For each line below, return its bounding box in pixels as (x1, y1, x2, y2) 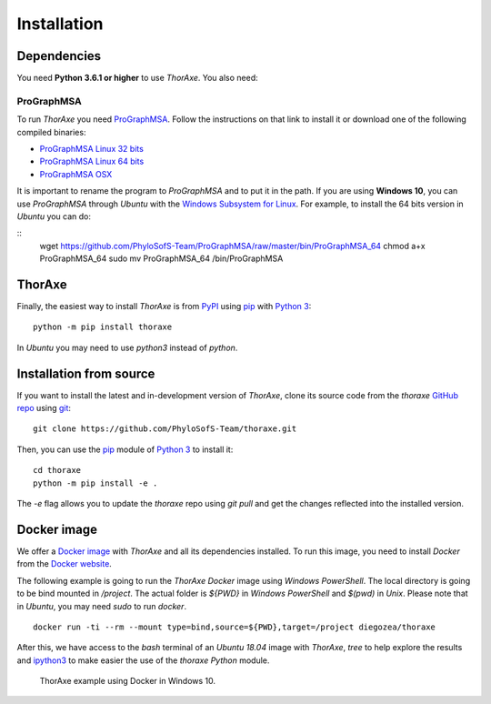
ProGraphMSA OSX (39, 168, 113, 179)
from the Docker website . (16, 558, 113, 569)
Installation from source (16, 366, 155, 381)
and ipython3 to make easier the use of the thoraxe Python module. (16, 655, 270, 666)
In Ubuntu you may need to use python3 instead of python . (16, 342, 238, 353)
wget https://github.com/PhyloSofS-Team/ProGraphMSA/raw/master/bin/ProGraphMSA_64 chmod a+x (39, 240, 426, 251)
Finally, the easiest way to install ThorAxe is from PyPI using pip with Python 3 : (16, 301, 312, 312)
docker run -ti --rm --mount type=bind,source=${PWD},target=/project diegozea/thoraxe (33, 621, 436, 632)
